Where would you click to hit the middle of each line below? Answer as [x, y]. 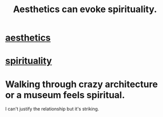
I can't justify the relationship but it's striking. [52, 109]
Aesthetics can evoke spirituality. [85, 9]
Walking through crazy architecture [81, 84]
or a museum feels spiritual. [65, 95]
